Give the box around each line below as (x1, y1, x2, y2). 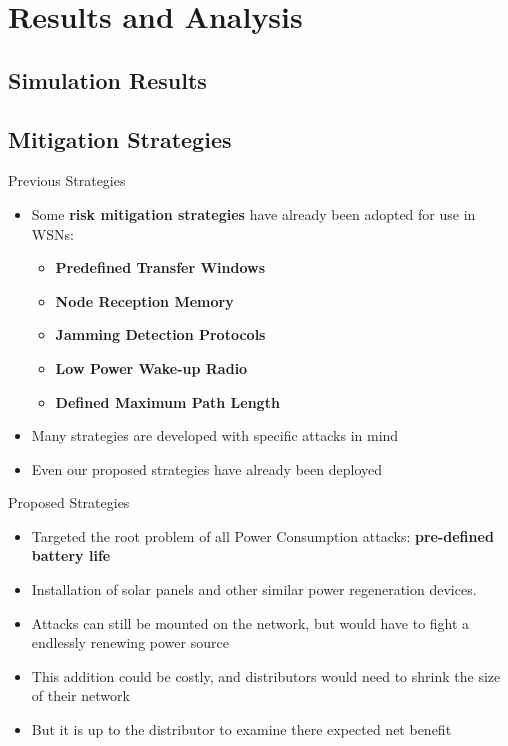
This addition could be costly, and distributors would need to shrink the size (31, 665, 501, 686)
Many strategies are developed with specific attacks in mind (31, 425, 399, 446)
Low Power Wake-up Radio (55, 357, 248, 378)
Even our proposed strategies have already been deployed (31, 458, 382, 479)
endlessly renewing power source (31, 632, 229, 653)
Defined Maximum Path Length (55, 391, 280, 412)
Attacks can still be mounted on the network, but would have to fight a (31, 612, 470, 633)
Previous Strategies (8, 170, 126, 191)
